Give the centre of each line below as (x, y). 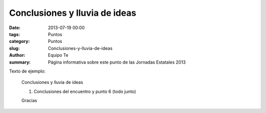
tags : (15, 34)
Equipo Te (58, 55)
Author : (17, 55)
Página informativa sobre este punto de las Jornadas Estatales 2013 (117, 62)
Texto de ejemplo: (27, 71)
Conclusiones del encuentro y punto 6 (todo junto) (85, 91)
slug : (14, 48)
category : (19, 41)
